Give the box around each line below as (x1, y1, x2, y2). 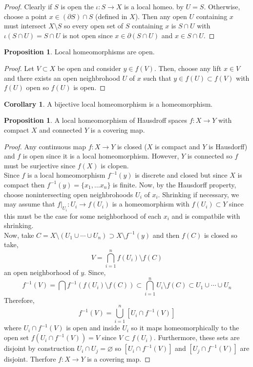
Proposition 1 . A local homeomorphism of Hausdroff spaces (4, 115, 188, 125)
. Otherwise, (204, 1, 240, 11)
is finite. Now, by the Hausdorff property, (113, 179, 236, 189)
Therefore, (4, 295, 35, 305)
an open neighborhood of (4, 267, 79, 277)
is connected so (187, 151, 232, 161)
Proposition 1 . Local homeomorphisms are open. (4, 46, 155, 57)
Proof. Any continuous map (4, 141, 86, 151)
